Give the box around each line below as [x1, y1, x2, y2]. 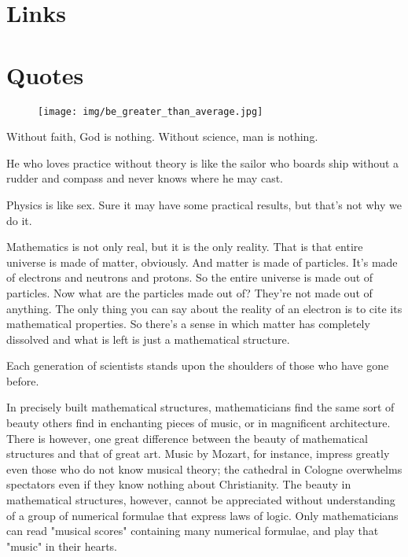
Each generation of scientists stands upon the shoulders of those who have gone [6, 357, 389, 374]
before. [6, 372, 39, 389]
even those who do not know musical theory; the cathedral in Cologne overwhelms [6, 460, 402, 477]
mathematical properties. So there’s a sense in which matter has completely [6, 315, 370, 332]
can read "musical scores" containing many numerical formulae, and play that [6, 522, 379, 539]
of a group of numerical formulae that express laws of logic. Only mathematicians [6, 507, 399, 523]
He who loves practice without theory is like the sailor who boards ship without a [6, 154, 399, 171]
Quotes [6, 58, 84, 90]
